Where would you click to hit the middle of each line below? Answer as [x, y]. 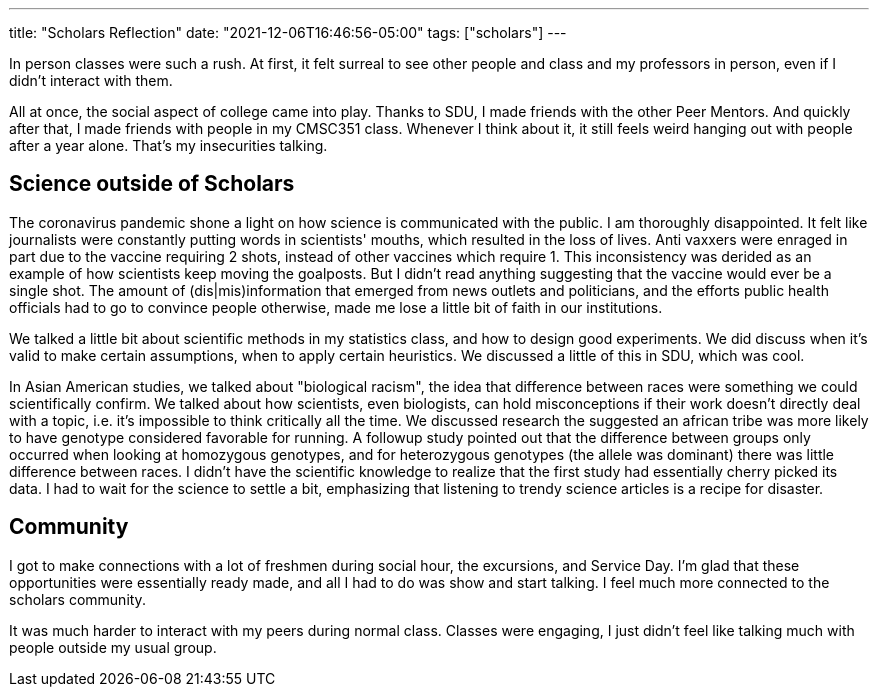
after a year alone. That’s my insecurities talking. [168, 145]
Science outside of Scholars [152, 184]
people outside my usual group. [113, 647]
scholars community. [77, 599]
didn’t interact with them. [91, 80]
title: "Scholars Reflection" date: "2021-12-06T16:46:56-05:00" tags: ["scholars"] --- [288, 32]
